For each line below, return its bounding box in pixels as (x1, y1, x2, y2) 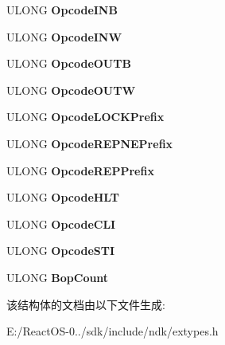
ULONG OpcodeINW (6, 28, 122, 45)
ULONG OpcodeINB (6, 2, 118, 18)
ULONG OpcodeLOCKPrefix (6, 108, 165, 125)
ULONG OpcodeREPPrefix (6, 162, 154, 178)
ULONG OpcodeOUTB (6, 55, 131, 72)
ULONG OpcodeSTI (6, 242, 115, 259)
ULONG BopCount (6, 269, 109, 285)
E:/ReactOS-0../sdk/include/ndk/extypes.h (6, 323, 219, 339)
